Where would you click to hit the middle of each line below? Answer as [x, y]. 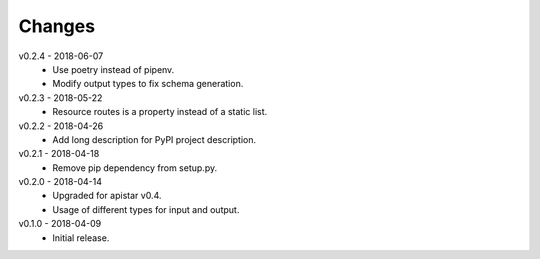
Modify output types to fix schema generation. [148, 84]
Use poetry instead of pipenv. [113, 69]
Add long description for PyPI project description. [154, 139]
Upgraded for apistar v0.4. [107, 196]
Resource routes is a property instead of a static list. [160, 112]
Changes [56, 26]
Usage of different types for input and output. [146, 209]
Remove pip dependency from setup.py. [135, 167]
